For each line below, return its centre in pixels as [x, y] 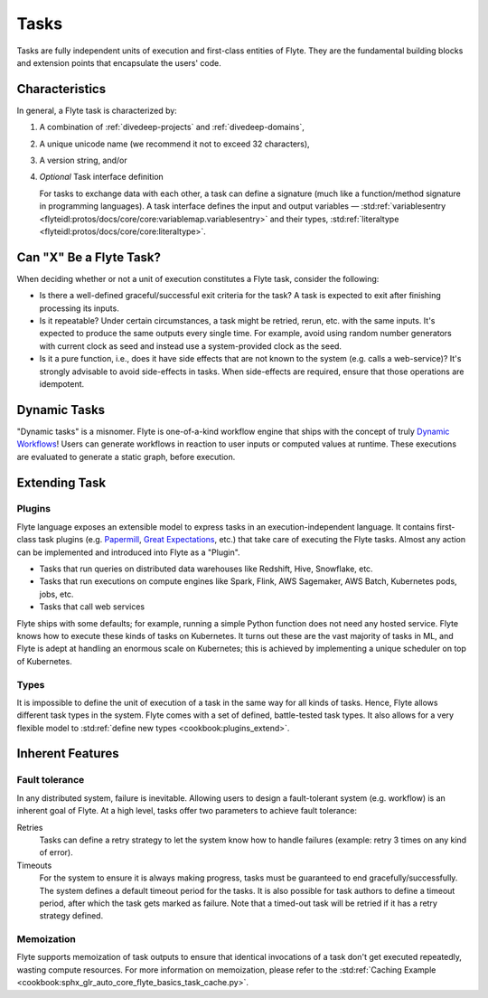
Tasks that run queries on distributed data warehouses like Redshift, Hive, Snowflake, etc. [206, 569]
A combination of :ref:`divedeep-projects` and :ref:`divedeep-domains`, [172, 127]
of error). [56, 852]
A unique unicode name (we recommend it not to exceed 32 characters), [175, 144]
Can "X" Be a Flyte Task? [89, 257]
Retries [30, 827]
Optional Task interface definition [102, 177]
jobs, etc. [56, 594]
